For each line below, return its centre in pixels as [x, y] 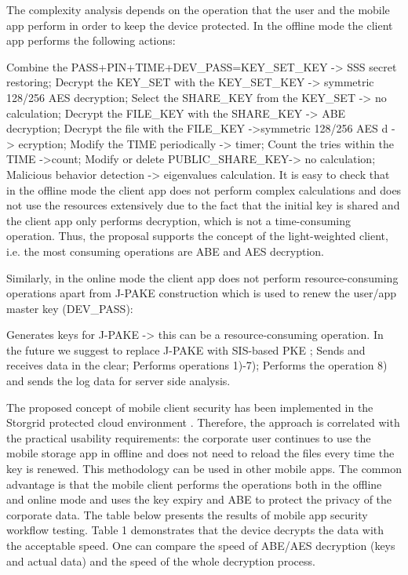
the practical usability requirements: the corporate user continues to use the [189, 437]
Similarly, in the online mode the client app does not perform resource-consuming [202, 277]
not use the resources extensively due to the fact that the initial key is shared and [203, 205]
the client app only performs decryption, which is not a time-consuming [179, 220]
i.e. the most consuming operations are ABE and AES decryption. [166, 251]
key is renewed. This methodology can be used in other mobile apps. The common [204, 469]
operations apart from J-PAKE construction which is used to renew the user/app [202, 293]
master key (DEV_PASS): [70, 308]
